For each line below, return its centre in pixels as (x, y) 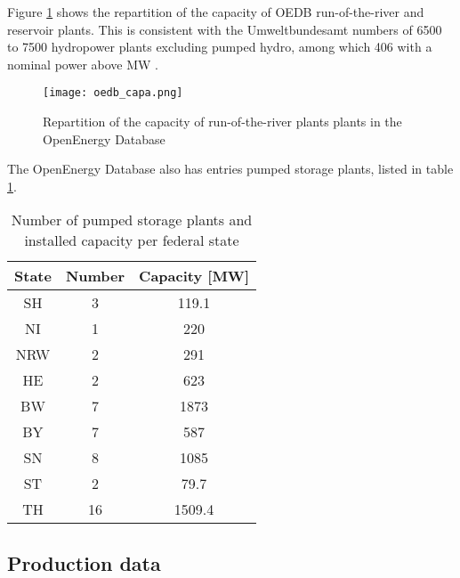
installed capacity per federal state (132, 240)
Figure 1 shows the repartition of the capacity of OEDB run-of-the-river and (216, 12)
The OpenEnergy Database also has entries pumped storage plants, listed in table (230, 169)
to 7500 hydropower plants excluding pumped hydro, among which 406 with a (220, 47)
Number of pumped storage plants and (132, 220)
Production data (84, 562)
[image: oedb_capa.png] (113, 93)
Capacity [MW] (194, 276)
